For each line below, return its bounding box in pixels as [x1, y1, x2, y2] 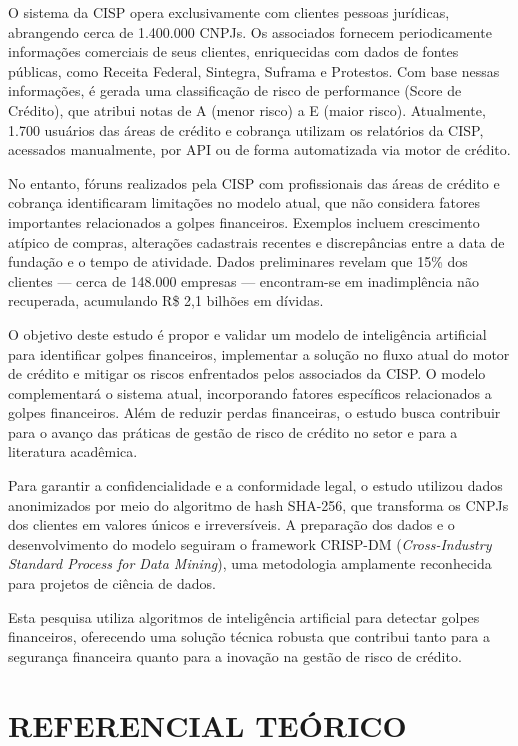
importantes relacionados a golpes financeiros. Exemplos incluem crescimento [8, 211, 480, 232]
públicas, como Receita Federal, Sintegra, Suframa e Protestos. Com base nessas [8, 60, 500, 81]
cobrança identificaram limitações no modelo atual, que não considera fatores [8, 192, 481, 213]
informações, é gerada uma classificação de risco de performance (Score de [8, 80, 462, 101]
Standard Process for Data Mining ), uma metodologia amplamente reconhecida [8, 553, 492, 574]
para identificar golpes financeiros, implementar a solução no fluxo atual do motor [8, 343, 510, 364]
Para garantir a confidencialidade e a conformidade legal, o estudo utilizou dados [8, 475, 503, 496]
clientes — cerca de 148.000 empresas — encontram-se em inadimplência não [8, 270, 479, 291]
